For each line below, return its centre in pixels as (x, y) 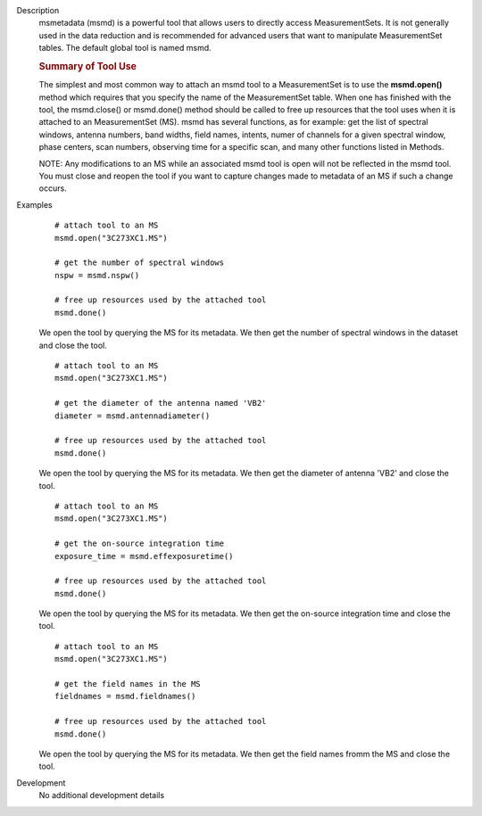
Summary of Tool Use (88, 66)
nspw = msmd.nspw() (97, 275)
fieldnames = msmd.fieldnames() (125, 696)
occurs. (53, 188)
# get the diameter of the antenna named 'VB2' (161, 403)
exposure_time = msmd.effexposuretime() (144, 556)
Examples (34, 204)
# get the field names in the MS (128, 684)
